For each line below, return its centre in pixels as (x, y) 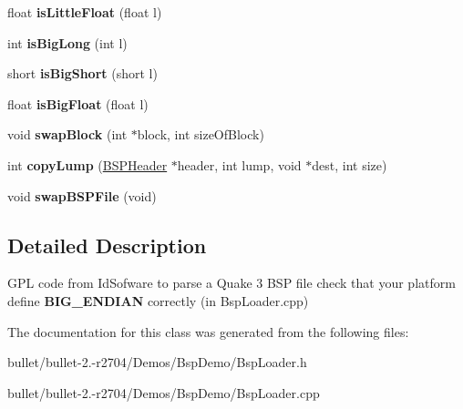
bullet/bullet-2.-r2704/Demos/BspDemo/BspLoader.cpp (164, 392)
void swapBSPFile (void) (82, 195)
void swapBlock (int (67, 134)
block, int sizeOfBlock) (201, 134)
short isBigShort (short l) (82, 73)
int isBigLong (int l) (67, 42)
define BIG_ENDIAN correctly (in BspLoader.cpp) (158, 300)
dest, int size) (350, 164)
